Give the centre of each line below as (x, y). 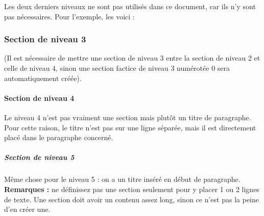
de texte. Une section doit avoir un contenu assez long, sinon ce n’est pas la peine (131, 199)
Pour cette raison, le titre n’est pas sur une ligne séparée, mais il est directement (130, 127)
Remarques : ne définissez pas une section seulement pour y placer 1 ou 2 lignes (132, 189)
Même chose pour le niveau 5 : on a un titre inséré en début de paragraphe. (122, 179)
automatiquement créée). (43, 78)
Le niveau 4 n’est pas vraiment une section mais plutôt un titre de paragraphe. (128, 117)
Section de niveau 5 (39, 157)
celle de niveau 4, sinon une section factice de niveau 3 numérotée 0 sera (117, 68)
